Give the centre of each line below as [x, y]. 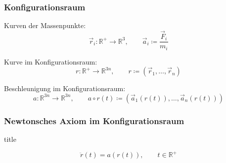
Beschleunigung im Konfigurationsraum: [65, 88]
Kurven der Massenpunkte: [45, 25]
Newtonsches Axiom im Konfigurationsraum [94, 120]
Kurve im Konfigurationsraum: [51, 61]
